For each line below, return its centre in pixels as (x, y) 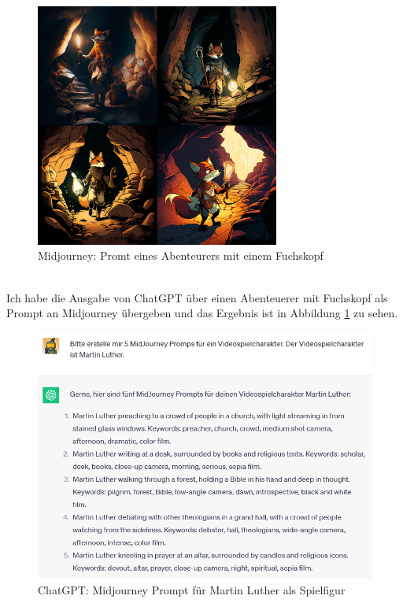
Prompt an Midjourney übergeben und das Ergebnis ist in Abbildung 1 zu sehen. (202, 313)
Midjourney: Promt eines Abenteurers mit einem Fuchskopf (181, 255)
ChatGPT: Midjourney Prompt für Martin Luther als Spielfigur (192, 589)
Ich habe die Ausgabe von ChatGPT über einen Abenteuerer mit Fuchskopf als (197, 297)
